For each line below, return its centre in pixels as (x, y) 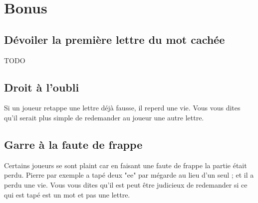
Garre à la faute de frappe (73, 144)
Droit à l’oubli (42, 87)
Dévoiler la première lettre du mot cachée (115, 39)
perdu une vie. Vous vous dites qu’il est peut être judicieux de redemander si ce (126, 184)
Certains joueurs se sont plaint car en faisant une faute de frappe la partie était (126, 165)
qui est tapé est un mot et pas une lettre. (67, 194)
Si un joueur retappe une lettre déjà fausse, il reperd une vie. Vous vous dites (122, 108)
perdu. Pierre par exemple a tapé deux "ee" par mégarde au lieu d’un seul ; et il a (129, 175)
